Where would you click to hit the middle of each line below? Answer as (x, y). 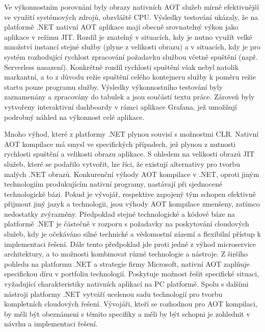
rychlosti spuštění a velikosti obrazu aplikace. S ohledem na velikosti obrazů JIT (129, 154)
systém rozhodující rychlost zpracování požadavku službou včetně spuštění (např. (131, 56)
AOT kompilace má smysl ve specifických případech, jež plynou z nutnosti (120, 144)
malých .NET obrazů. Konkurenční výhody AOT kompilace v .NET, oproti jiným (132, 174)
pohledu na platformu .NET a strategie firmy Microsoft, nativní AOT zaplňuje (127, 263)
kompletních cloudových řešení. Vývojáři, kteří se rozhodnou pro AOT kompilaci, (131, 304)
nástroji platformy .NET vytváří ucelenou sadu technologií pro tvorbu (113, 293)
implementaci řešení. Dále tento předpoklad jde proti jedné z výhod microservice (130, 244)
